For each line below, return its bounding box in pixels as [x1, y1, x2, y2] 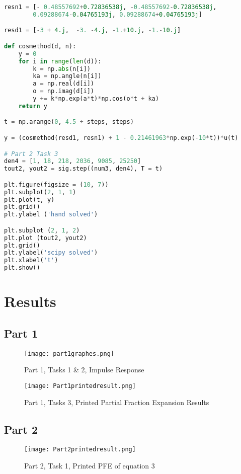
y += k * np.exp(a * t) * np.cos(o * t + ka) [33, 95, 159, 103]
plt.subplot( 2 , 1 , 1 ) [4, 188, 76, 196]
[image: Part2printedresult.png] [24, 446, 136, 453]
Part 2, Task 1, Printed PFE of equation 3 [24, 460, 155, 471]
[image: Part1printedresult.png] [24, 382, 136, 389]
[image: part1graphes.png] [24, 350, 114, 357]
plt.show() [4, 264, 40, 272]
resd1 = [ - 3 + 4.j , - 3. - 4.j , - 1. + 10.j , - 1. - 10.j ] [4, 27, 181, 34]
